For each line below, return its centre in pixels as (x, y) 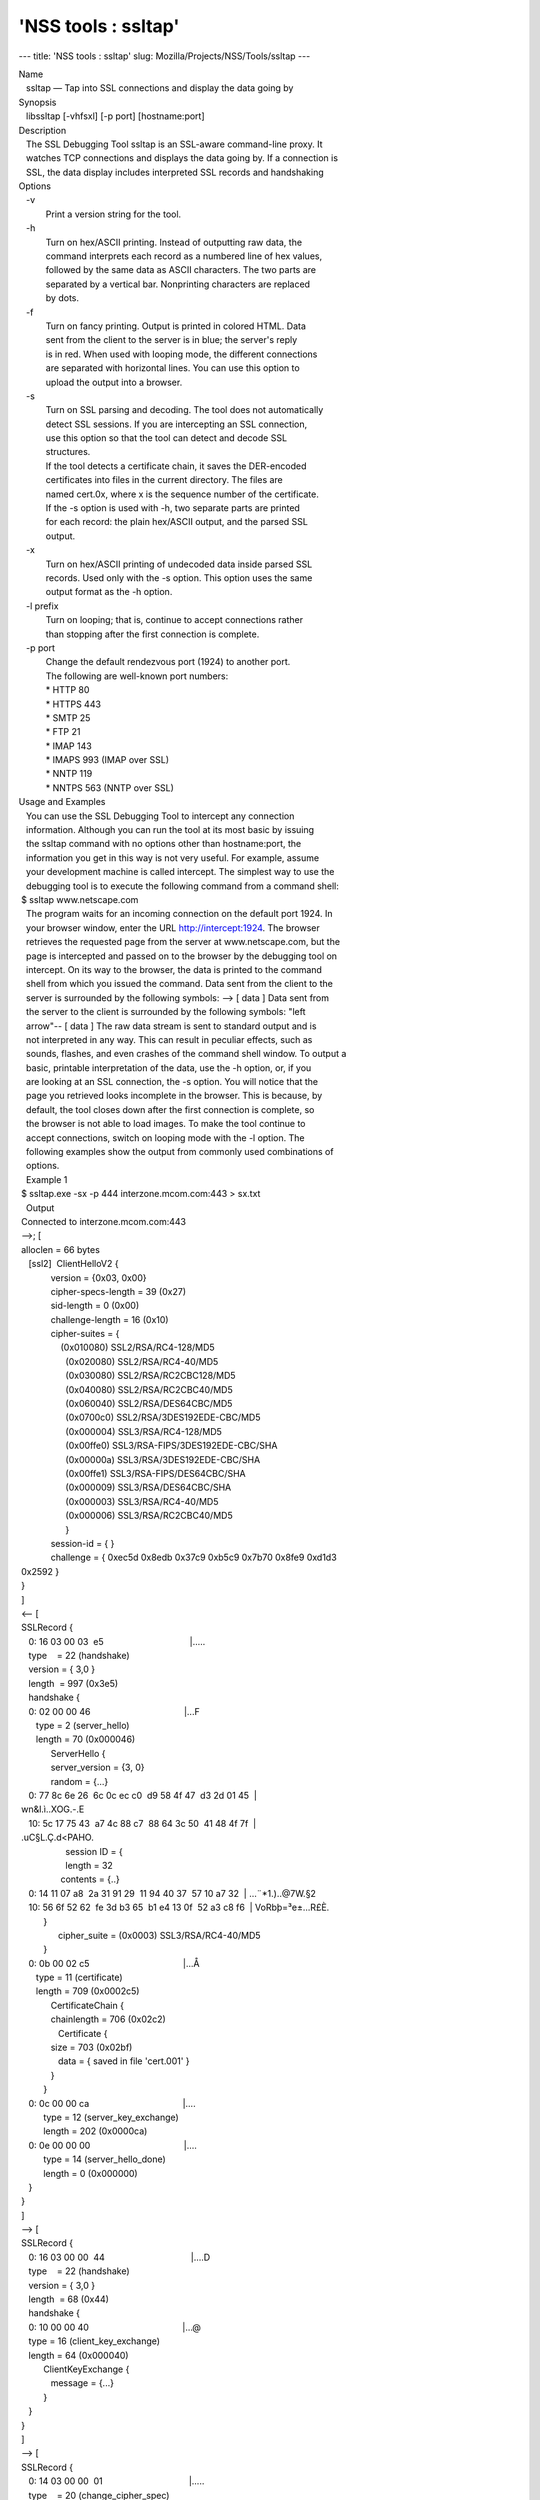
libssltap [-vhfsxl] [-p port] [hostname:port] (115, 116)
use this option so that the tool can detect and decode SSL (166, 438)
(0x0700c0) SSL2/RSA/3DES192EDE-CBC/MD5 (163, 1417)
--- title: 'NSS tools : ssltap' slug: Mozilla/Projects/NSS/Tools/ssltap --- (164, 56)
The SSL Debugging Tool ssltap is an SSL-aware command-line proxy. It (174, 144)
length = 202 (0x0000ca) (95, 2131)
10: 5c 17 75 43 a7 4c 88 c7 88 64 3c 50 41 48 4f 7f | (142, 1823)
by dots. (62, 298)
